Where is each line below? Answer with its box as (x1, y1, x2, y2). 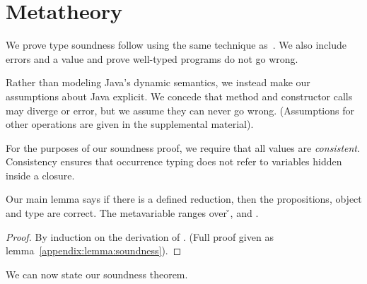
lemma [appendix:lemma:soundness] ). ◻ (6, 243, 182, 258)
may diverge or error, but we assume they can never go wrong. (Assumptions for (6, 102, 354, 117)
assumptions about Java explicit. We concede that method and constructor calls (6, 88, 353, 103)
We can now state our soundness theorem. (6, 266, 188, 281)
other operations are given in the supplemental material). (6, 117, 254, 131)
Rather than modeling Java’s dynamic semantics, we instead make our (6, 75, 310, 90)
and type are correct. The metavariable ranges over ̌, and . (6, 206, 259, 220)
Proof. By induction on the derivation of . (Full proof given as (6, 229, 274, 244)
